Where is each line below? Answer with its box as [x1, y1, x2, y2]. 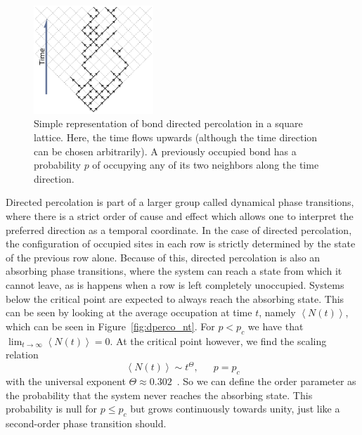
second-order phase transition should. [6, 416, 167, 431]
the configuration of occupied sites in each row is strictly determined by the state [6, 236, 356, 251]
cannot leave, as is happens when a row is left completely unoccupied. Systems [6, 277, 344, 292]
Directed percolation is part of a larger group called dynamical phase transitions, [6, 195, 354, 209]
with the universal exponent [6, 374, 126, 389]
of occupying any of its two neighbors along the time [92, 157, 319, 172]
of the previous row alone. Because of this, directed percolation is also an [6, 249, 321, 264]
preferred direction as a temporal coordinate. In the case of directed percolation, [6, 222, 352, 237]
